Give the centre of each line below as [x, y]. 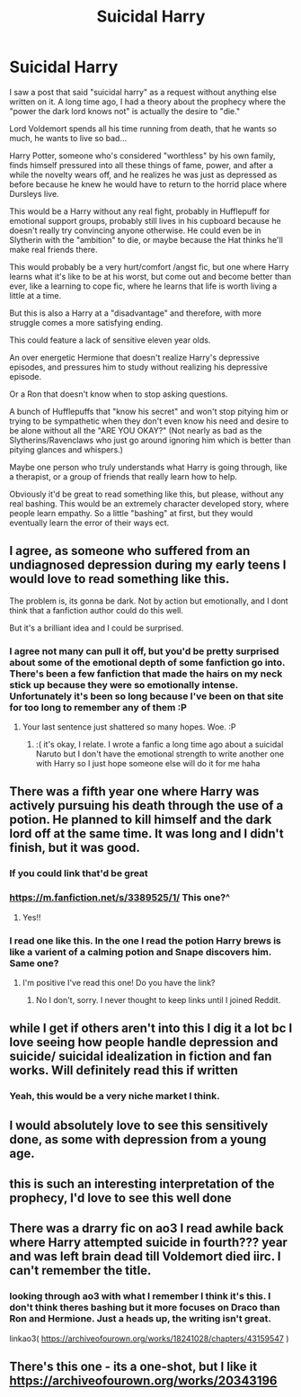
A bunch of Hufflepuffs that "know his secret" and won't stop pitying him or [149, 411]
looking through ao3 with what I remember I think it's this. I [140, 1296]
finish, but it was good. [75, 848]
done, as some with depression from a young [138, 1139]
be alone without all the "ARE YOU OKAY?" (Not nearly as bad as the [136, 430]
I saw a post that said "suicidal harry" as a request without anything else [143, 92]
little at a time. [35, 295]
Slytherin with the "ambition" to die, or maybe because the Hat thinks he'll [146, 239]
